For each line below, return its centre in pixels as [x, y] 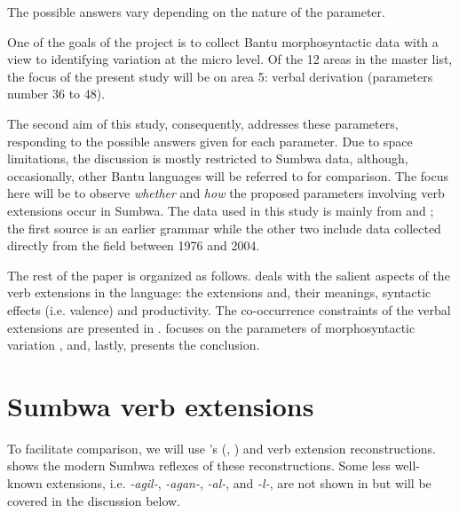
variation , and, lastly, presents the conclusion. [134, 345]
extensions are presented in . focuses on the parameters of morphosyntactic [211, 327]
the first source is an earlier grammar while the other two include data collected [224, 228]
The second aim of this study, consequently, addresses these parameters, [203, 123]
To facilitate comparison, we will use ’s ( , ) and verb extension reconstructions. [222, 448]
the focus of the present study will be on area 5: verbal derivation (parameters [220, 76]
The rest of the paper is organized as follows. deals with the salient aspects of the [229, 275]
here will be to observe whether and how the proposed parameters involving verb [226, 193]
